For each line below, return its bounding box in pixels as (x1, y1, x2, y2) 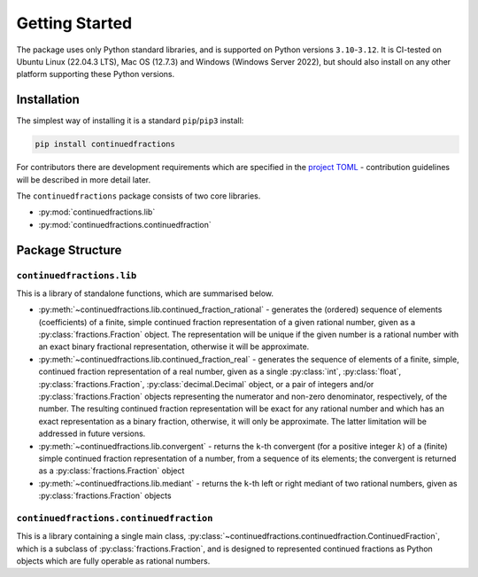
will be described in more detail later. (16, 174, 151, 185)
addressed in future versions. (38, 428, 146, 439)
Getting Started (16, 13, 133, 33)
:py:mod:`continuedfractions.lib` (38, 207, 156, 217)
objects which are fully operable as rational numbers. (16, 556, 211, 566)
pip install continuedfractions (35, 139, 176, 150)
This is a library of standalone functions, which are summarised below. (16, 288, 274, 299)
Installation (16, 92, 80, 107)
